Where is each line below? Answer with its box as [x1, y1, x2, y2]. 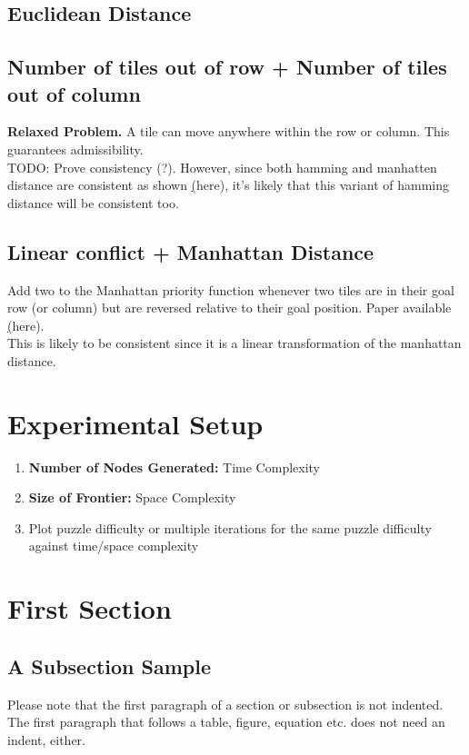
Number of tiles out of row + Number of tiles [7, 53, 447, 81]
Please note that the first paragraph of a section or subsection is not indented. [7, 694, 444, 713]
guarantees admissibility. [7, 139, 144, 158]
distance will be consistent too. [7, 193, 179, 212]
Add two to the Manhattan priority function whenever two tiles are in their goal [7, 280, 454, 299]
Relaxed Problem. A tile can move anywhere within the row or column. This [7, 122, 450, 141]
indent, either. [7, 730, 86, 749]
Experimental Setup [7, 404, 264, 442]
